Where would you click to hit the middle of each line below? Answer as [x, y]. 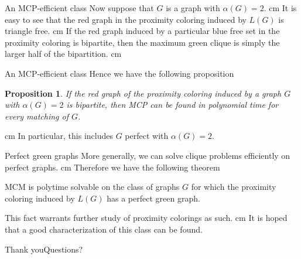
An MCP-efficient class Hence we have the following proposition [119, 73]
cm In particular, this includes [59, 136]
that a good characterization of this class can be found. [104, 229]
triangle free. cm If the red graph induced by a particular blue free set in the [142, 31]
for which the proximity [234, 187]
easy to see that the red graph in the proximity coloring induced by [126, 19]
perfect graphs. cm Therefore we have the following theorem [112, 167]
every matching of [37, 116]
